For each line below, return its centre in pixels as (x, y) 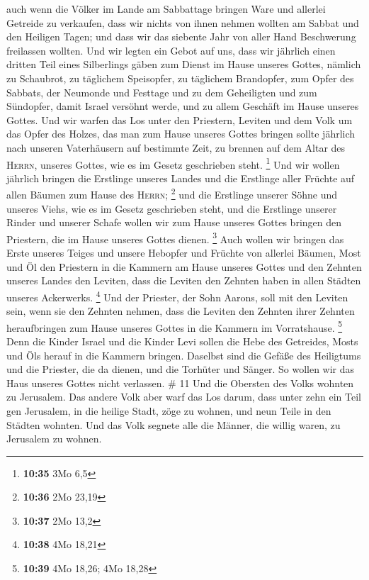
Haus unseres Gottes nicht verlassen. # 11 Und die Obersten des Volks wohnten (180, 383)
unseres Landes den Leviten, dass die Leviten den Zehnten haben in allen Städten (184, 280)
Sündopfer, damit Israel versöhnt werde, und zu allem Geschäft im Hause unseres (183, 106)
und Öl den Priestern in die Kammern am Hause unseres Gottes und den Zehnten (184, 266)
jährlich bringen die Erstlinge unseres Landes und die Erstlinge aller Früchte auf (181, 178)
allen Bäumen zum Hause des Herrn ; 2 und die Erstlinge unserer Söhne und (172, 194)
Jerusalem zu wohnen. (54, 439)
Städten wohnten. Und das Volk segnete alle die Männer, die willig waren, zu (174, 424)
